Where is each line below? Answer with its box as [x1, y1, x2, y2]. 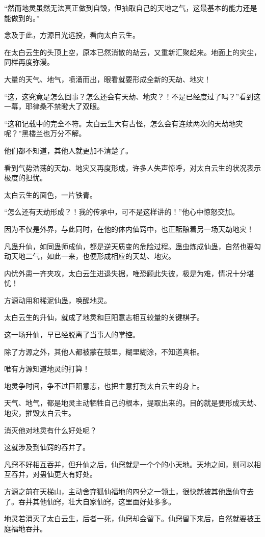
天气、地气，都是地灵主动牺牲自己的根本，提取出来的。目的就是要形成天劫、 [4, 397, 261, 408]
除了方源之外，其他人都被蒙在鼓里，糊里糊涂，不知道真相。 [4, 346, 204, 357]
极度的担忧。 [4, 172, 47, 183]
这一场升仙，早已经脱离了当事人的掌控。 [4, 329, 140, 340]
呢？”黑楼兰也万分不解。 [4, 128, 86, 139]
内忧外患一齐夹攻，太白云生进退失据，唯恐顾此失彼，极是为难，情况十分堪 [4, 267, 254, 278]
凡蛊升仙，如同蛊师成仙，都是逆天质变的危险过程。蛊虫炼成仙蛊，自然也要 [4, 240, 254, 251]
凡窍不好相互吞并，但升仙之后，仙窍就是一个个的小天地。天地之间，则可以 [4, 459, 254, 469]
